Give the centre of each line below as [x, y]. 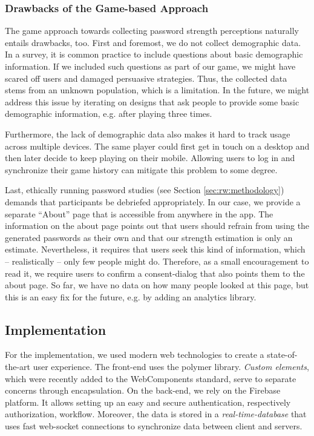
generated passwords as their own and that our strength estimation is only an [149, 237]
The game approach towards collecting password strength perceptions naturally [152, 31]
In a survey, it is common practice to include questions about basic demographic [154, 54]
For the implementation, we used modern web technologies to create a [135, 355]
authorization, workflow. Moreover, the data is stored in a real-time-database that [156, 414]
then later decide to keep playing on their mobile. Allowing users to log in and [150, 158]
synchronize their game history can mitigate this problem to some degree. [141, 169]
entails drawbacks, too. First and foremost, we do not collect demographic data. [153, 42]
